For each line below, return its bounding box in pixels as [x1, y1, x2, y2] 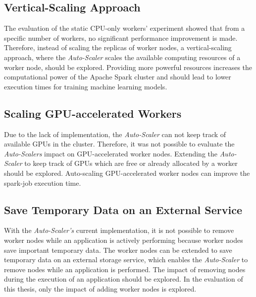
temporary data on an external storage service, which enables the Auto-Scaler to [4, 254, 248, 265]
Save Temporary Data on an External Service [4, 202, 243, 217]
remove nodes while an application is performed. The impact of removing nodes [4, 264, 246, 274]
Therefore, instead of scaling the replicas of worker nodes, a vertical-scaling [4, 42, 232, 53]
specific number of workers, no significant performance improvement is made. [4, 32, 238, 43]
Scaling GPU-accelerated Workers [4, 105, 182, 121]
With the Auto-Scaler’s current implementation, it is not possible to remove [4, 225, 234, 235]
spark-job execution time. [4, 177, 81, 188]
